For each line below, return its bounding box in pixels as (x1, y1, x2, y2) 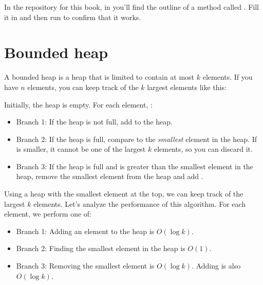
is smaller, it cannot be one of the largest (16, 144, 146, 154)
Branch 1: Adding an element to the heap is (16, 225, 155, 236)
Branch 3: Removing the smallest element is (16, 260, 155, 271)
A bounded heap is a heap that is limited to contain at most (4, 72, 195, 82)
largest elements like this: (147, 81, 227, 92)
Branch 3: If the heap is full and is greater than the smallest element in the (16, 161, 253, 171)
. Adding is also (192, 260, 241, 271)
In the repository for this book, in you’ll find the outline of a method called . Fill (4, 2, 259, 12)
